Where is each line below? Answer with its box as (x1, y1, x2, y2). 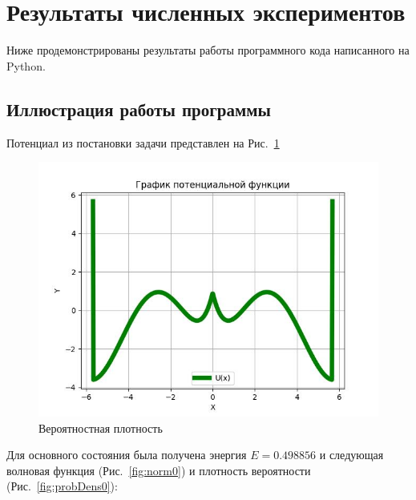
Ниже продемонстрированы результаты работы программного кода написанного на (6, 42, 410, 58)
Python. (6, 57, 46, 74)
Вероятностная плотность (38, 419, 163, 436)
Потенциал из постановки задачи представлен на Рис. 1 (6, 134, 280, 151)
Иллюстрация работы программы (6, 96, 271, 121)
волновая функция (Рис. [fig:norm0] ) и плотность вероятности (6, 462, 311, 478)
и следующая (319, 446, 384, 463)
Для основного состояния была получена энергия (6, 446, 247, 463)
